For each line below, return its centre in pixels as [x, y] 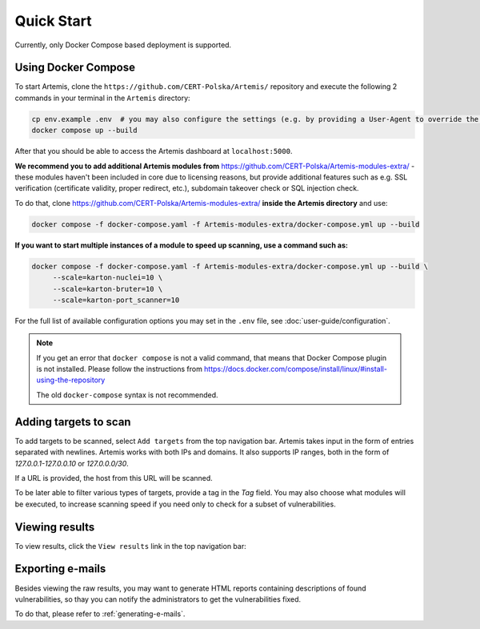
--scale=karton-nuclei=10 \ [108, 278]
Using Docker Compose [75, 68]
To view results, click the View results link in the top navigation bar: [131, 546]
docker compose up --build [84, 131]
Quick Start [53, 21]
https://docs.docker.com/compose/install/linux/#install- [296, 369]
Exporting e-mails [60, 569]
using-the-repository [71, 380]
